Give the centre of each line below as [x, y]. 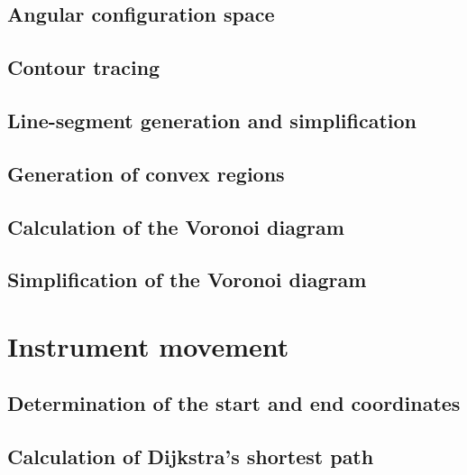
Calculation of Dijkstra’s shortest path [191, 456]
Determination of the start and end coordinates [234, 403]
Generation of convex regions [146, 173]
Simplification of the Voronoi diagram [187, 279]
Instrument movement [148, 345]
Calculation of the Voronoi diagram [176, 226]
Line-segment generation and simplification [212, 120]
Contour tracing [84, 67]
